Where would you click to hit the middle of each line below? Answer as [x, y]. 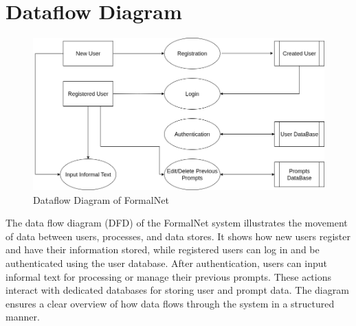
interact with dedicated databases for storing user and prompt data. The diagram [177, 290]
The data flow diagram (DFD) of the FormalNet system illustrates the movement [177, 223]
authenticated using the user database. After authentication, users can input [166, 263]
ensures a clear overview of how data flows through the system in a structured [170, 303]
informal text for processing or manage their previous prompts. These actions [169, 276]
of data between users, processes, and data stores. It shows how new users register [178, 236]
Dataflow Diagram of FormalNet [101, 199]
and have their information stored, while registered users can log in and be [163, 249]
